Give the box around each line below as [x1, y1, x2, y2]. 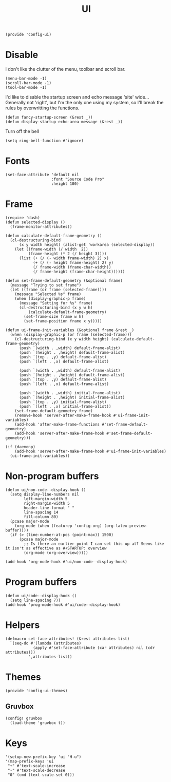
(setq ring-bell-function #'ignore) [5, 138, 84, 144]
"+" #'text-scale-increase [7, 763, 66, 768]
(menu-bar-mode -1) [5, 76, 47, 81]
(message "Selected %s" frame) [14, 292, 82, 297]
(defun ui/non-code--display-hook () [5, 487, 86, 492]
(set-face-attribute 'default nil [5, 173, 80, 178]
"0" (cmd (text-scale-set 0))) [7, 772, 74, 777]
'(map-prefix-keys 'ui [5, 758, 54, 764]
